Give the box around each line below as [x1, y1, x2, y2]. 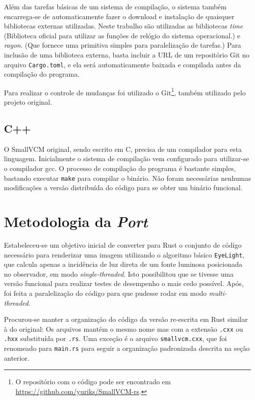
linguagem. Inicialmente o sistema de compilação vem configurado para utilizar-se [4, 153, 249, 164]
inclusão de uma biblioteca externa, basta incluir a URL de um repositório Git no [4, 49, 250, 59]
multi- [208, 288, 227, 298]
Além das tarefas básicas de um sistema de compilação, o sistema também [4, 1, 227, 11]
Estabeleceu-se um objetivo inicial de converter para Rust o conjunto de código [4, 240, 242, 250]
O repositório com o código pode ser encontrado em [15, 376, 171, 387]
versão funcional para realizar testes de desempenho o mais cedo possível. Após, [4, 278, 244, 288]
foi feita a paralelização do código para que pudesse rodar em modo [4, 288, 207, 298]
